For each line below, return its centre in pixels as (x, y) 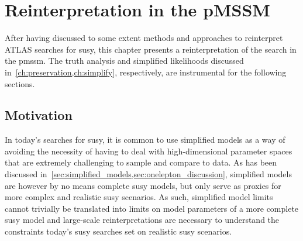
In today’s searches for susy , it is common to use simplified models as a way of (145, 140)
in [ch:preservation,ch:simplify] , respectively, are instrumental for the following (146, 72)
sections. (20, 83)
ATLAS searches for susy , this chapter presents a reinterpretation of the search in (151, 49)
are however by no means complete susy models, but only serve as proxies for (143, 185)
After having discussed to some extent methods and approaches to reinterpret (144, 38)
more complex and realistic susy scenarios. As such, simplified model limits (139, 197)
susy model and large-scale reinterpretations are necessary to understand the (142, 220)
